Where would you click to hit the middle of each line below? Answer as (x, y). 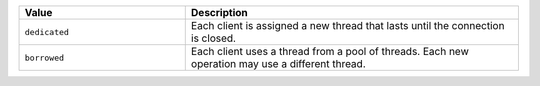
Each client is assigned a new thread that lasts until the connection (347, 25)
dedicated (47, 31)
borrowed (44, 57)
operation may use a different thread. (278, 63)
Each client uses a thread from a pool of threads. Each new (329, 51)
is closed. (213, 38)
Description (219, 12)
